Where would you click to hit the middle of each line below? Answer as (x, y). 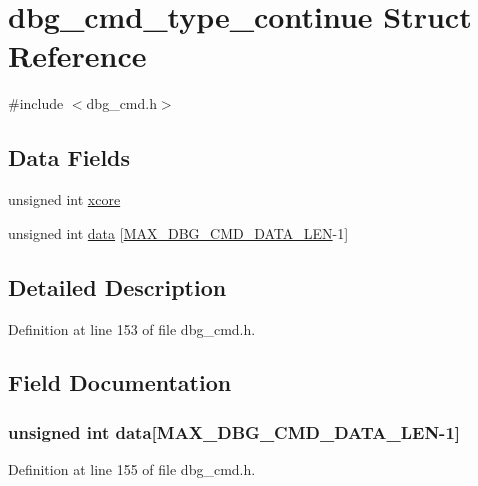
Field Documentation (120, 382)
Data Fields (69, 157)
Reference (77, 55)
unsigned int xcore (64, 199)
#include (36, 103)
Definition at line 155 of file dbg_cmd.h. (132, 469)
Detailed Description (117, 286)
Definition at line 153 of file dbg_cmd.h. (132, 328)
